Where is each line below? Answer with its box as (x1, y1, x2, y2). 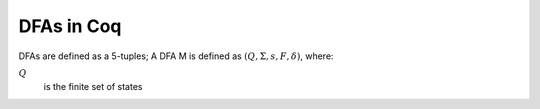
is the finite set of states (43, 80, 143, 92)
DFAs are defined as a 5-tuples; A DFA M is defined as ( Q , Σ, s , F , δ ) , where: (18, 50, 334, 62)
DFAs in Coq (18, 15, 122, 37)
